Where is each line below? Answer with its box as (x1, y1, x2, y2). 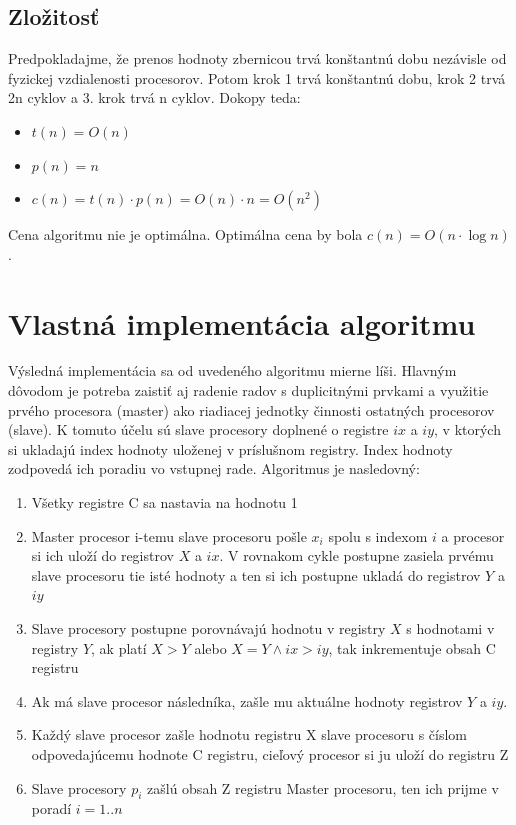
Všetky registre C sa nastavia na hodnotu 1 (31, 492, 298, 513)
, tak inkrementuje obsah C (328, 637, 496, 658)
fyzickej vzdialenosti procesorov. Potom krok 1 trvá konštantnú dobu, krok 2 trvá (8, 67, 506, 88)
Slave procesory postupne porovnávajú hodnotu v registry (31, 618, 386, 639)
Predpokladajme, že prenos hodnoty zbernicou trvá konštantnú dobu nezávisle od (8, 48, 507, 69)
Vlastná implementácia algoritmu (8, 302, 476, 343)
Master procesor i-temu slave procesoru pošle (31, 525, 307, 546)
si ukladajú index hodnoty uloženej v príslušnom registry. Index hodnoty (8, 438, 453, 459)
